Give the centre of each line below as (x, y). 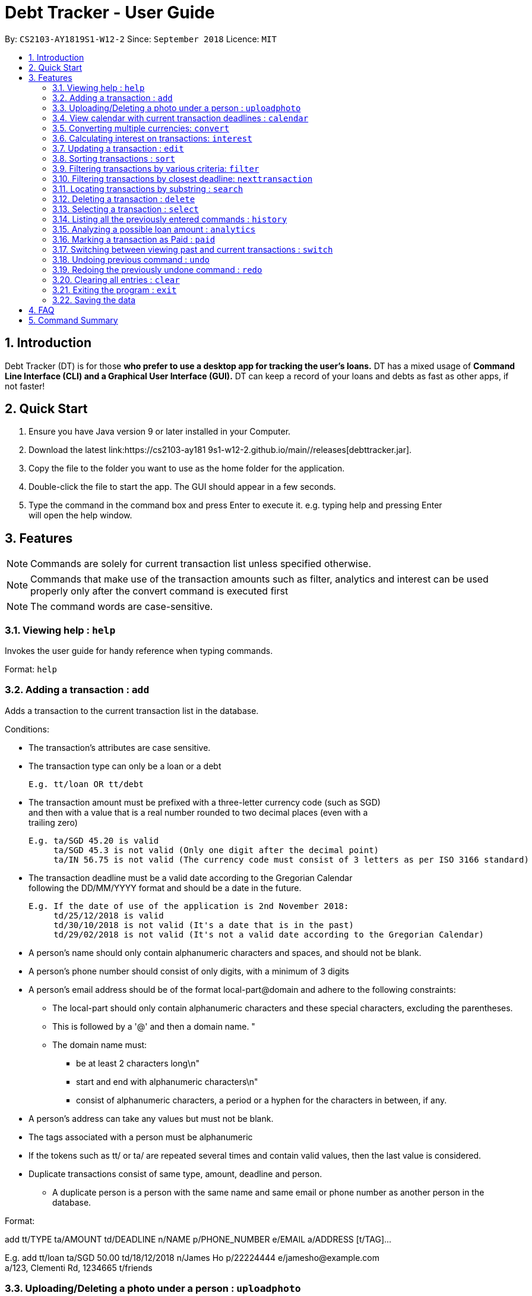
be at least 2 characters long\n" (138, 1063)
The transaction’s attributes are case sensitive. (120, 747)
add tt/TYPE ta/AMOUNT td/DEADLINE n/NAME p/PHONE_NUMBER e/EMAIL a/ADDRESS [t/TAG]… (198, 1239)
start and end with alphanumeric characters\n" (167, 1081)
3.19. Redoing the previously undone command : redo (157, 269)
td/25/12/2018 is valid (109, 915)
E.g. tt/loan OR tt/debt (86, 784)
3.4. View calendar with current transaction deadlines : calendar (180, 118)
